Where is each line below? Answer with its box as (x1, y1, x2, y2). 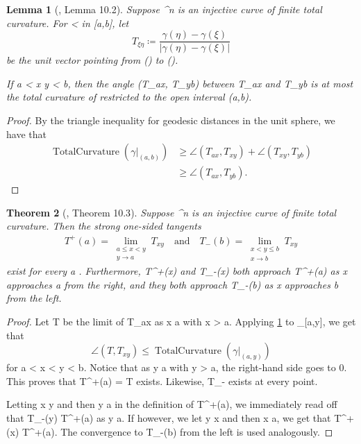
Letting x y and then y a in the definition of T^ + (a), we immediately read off (6, 397, 337, 411)
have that (6, 126, 47, 141)
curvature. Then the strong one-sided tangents (6, 219, 201, 233)
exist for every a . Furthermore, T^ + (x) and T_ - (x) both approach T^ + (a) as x (6, 264, 347, 278)
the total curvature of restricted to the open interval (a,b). (6, 89, 252, 104)
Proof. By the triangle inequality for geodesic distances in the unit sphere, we (6, 113, 335, 128)
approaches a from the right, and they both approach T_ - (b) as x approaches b (6, 277, 339, 291)
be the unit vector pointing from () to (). (6, 53, 178, 67)
